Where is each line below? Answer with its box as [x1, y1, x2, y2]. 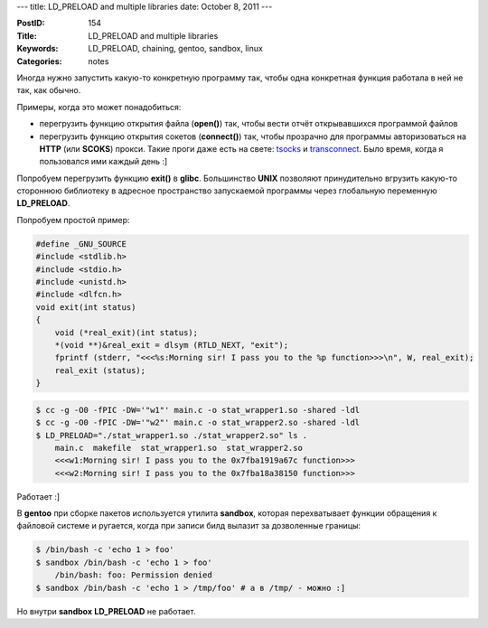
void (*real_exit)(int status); [54, 327, 199, 338]
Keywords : [16, 43, 59, 54]
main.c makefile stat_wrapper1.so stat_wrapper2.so [54, 443, 303, 453]
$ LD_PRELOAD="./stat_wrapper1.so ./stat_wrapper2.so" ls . [35, 430, 308, 440]
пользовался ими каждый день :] [39, 156, 168, 167]
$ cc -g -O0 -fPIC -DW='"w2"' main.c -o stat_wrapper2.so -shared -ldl [35, 417, 361, 428]
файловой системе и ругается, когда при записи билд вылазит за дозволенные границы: [16, 520, 361, 531]
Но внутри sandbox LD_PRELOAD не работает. [16, 605, 196, 616]
